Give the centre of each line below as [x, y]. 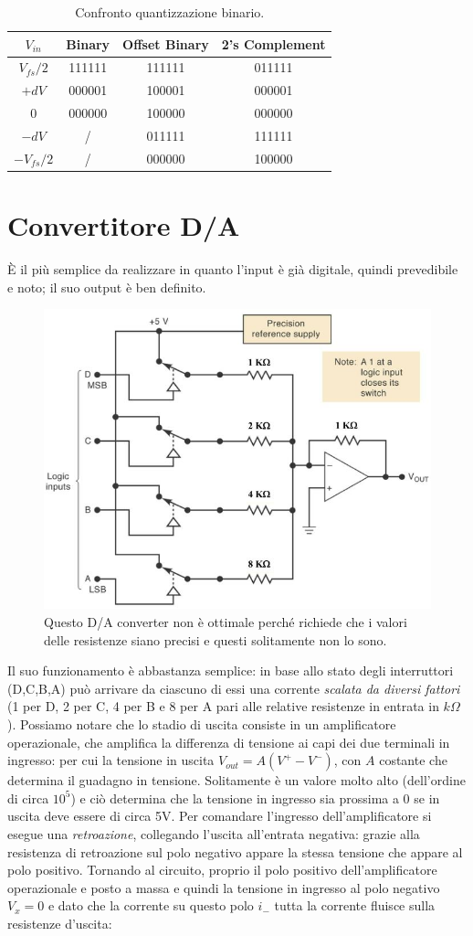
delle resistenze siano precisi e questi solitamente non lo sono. [215, 639]
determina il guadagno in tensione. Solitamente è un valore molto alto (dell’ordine [236, 780]
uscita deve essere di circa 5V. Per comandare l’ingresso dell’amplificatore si [220, 816]
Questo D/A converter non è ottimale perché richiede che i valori [226, 622]
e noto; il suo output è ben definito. [107, 287]
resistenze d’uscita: [60, 923]
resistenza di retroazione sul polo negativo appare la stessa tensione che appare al [235, 851]
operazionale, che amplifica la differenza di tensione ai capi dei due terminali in [229, 742]
